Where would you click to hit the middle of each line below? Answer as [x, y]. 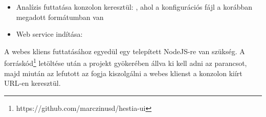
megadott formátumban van [60, 17]
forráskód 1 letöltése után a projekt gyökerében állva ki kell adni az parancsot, [126, 62]
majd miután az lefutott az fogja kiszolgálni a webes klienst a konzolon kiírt [123, 73]
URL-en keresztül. [32, 83]
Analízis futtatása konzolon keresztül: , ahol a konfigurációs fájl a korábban [134, 7]
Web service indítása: [49, 34]
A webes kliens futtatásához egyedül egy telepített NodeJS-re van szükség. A [125, 51]
